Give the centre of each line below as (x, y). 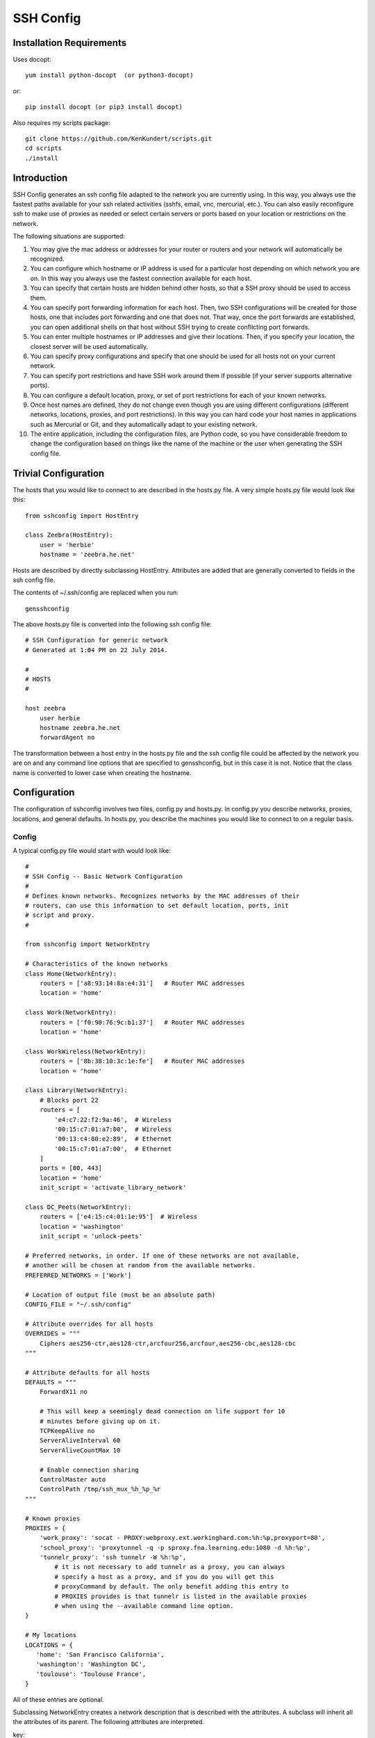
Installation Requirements (70, 43)
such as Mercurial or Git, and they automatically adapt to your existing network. (144, 424)
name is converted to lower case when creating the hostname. (102, 772)
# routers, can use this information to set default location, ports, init (157, 905)
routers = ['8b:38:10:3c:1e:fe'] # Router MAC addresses (142, 1061)
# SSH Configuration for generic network (97, 640)
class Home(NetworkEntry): (71, 974)
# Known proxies (53, 1518)
